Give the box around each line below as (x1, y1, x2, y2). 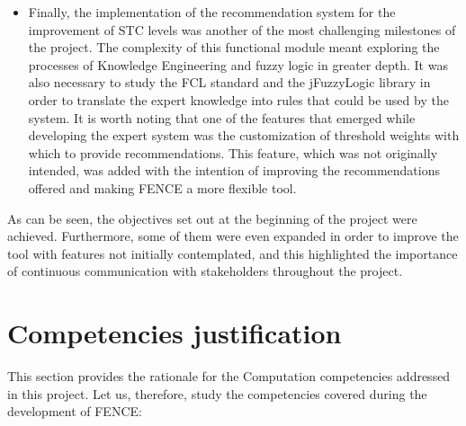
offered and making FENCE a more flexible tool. (28, 178, 297, 197)
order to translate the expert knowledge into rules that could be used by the (28, 90, 449, 109)
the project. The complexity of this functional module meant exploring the (28, 38, 440, 57)
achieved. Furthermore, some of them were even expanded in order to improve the (7, 226, 459, 245)
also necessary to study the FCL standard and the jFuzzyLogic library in (28, 73, 431, 92)
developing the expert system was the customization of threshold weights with (28, 126, 460, 145)
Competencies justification (7, 315, 342, 351)
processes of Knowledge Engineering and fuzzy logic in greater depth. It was (28, 55, 448, 74)
